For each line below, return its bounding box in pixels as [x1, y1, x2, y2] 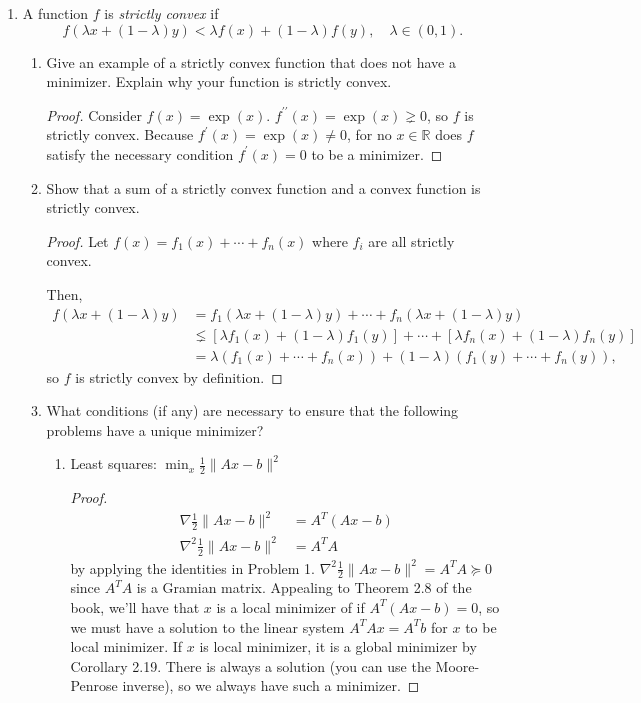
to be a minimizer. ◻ [311, 143, 443, 164]
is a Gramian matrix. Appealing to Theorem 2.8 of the [136, 577, 472, 598]
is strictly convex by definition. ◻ [75, 366, 283, 387]
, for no [346, 124, 392, 145]
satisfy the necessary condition [46, 143, 234, 164]
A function [22, 3, 89, 23]
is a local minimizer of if [216, 596, 365, 617]
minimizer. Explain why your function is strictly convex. [46, 71, 392, 92]
